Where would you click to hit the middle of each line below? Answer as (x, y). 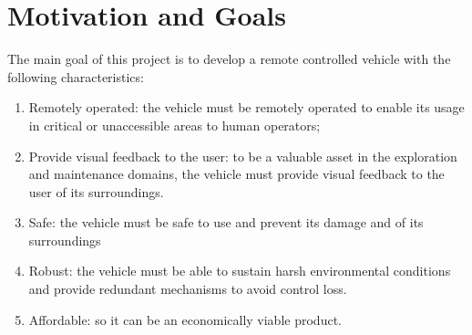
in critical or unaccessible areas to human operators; (174, 125)
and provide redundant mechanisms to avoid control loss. (188, 289)
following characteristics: (76, 76)
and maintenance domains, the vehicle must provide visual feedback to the (236, 174)
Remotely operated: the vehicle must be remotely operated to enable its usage (246, 107)
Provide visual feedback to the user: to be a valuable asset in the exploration (243, 156)
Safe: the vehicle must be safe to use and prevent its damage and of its (226, 222)
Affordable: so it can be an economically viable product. (185, 319)
